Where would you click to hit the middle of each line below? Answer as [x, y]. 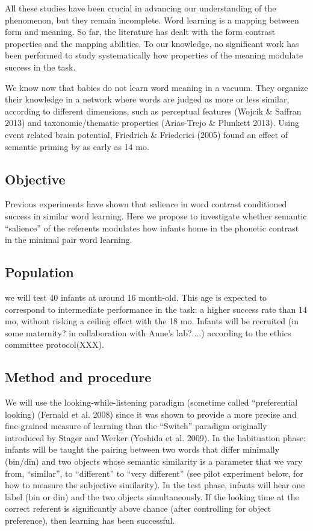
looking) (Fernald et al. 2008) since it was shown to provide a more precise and [151, 414]
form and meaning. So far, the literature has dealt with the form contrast [140, 32]
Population [39, 272]
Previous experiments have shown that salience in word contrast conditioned [146, 204]
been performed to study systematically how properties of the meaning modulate [154, 55]
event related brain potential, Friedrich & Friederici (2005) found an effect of [147, 134]
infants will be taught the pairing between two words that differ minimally [142, 449]
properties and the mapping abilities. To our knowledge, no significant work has [152, 43]
